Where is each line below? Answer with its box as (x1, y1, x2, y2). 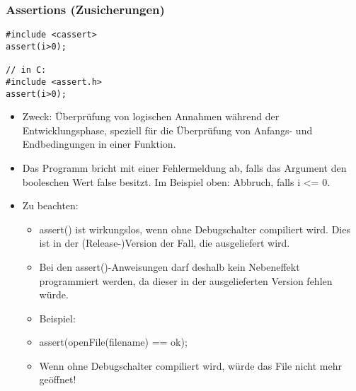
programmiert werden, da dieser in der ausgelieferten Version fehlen (39, 273, 333, 288)
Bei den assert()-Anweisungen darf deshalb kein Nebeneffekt (39, 259, 300, 274)
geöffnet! (39, 372, 76, 387)
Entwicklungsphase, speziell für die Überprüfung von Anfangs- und (22, 122, 313, 137)
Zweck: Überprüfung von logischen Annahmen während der (22, 109, 280, 124)
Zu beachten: (22, 198, 79, 213)
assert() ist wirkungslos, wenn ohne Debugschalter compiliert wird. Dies (39, 221, 350, 236)
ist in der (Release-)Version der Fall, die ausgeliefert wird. (39, 235, 290, 250)
